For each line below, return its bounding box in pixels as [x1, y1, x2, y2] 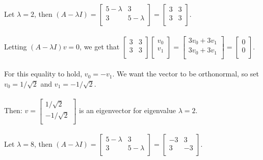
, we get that [80, 41, 120, 51]
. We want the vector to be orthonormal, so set [112, 68, 259, 79]
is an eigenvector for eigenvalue [79, 105, 176, 116]
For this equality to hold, [4, 68, 83, 79]
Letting [4, 41, 27, 51]
